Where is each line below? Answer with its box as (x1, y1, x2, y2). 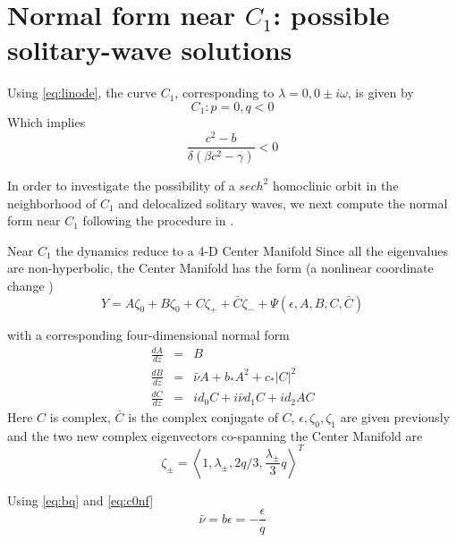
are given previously (340, 408, 450, 426)
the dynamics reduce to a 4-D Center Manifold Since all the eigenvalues (55, 241, 448, 259)
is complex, (49, 408, 111, 426)
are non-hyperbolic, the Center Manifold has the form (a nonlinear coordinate (7, 258, 434, 277)
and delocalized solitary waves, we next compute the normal (118, 193, 448, 212)
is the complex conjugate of (128, 408, 278, 426)
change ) (7, 275, 54, 294)
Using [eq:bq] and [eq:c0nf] (7, 490, 154, 509)
